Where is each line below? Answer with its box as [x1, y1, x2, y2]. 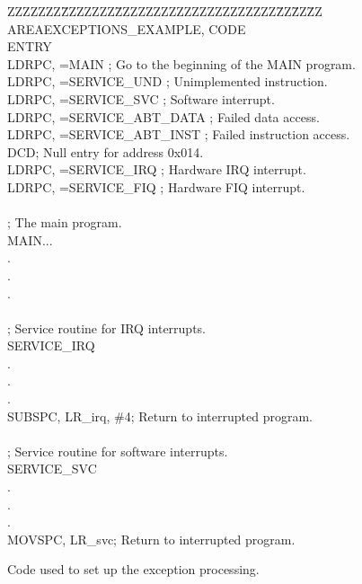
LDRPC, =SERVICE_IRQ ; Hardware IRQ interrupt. [7, 160, 306, 179]
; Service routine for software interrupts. [7, 441, 228, 460]
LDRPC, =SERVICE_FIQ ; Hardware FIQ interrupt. [7, 177, 305, 196]
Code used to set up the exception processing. [7, 560, 260, 579]
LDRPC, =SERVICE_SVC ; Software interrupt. [7, 89, 275, 108]
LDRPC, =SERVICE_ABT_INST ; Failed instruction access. [7, 125, 350, 144]
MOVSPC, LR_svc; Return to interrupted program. [7, 529, 296, 548]
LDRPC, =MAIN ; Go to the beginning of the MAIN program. [7, 54, 356, 73]
